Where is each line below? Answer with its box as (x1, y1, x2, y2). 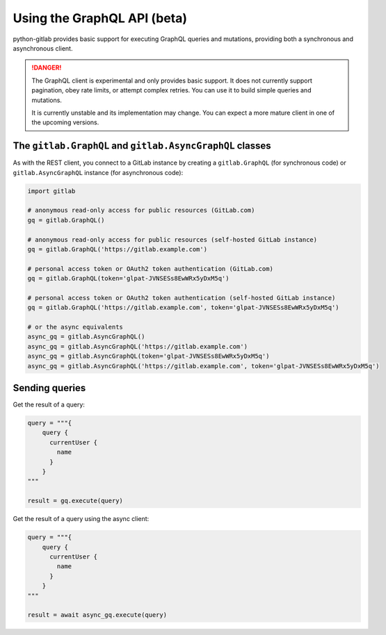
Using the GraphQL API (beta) (13, 10, 188, 26)
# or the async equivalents (27, 323, 123, 331)
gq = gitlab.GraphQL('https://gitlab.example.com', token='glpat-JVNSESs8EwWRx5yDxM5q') (27, 304, 340, 312)
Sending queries (13, 382, 86, 394)
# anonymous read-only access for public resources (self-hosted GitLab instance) (27, 236, 318, 243)
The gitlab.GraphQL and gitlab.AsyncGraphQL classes (13, 140, 271, 152)
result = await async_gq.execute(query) (27, 611, 167, 619)
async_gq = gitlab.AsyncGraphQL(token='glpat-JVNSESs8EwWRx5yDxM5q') (27, 352, 270, 361)
